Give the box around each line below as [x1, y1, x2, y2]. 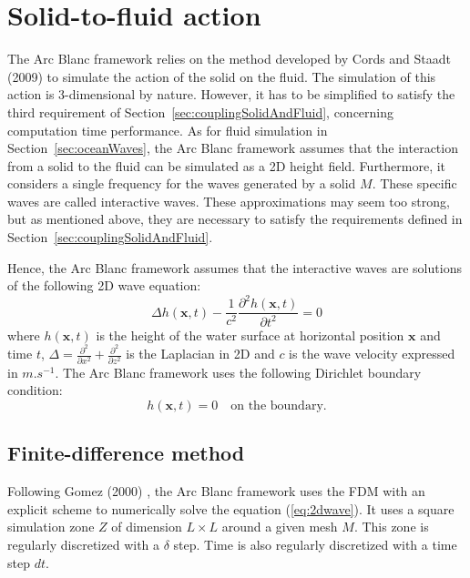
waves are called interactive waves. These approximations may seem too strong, [7, 191, 450, 210]
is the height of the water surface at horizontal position [96, 325, 404, 344]
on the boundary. [230, 399, 327, 412]
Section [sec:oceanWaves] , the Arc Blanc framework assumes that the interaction [7, 138, 458, 157]
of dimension [111, 517, 182, 536]
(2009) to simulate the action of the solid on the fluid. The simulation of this [7, 66, 436, 86]
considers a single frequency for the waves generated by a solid [7, 174, 356, 193]
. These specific [372, 174, 457, 193]
